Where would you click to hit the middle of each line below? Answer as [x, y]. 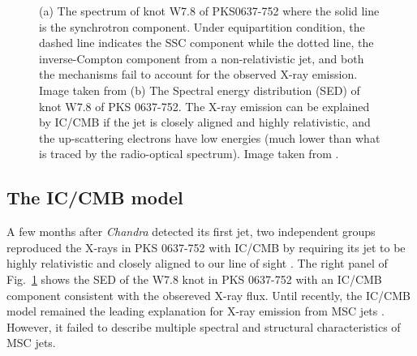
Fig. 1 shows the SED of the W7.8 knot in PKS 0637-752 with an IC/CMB [194, 279]
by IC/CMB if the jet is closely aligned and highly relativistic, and [205, 122]
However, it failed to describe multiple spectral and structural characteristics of [204, 326]
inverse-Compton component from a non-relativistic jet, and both [202, 58]
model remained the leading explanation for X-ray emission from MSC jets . [196, 311]
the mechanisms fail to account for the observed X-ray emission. [198, 74]
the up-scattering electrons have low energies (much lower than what [210, 137]
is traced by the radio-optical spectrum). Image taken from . [189, 154]
